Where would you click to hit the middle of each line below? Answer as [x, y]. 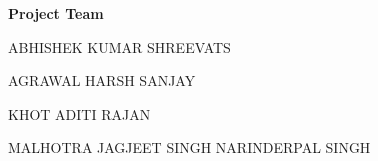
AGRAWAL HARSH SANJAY [102, 80]
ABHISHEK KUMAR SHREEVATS [119, 46]
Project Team [56, 13]
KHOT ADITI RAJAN [79, 113]
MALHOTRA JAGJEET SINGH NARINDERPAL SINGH [189, 147]
